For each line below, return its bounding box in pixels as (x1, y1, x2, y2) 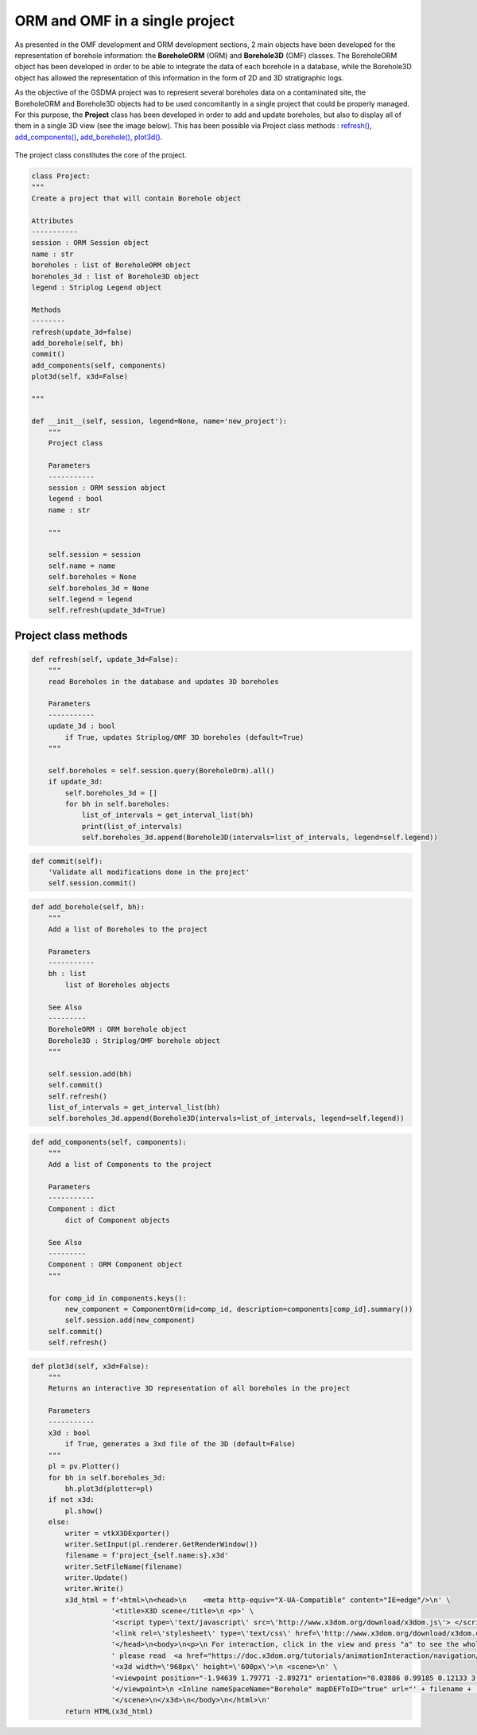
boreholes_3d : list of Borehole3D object (31, 271, 200, 281)
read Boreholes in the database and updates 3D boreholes (48, 677, 279, 686)
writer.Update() (64, 1574, 129, 1582)
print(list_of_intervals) (81, 822, 183, 831)
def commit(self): (31, 856, 103, 866)
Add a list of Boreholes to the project (48, 924, 208, 934)
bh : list (48, 969, 87, 978)
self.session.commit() (48, 879, 137, 888)
